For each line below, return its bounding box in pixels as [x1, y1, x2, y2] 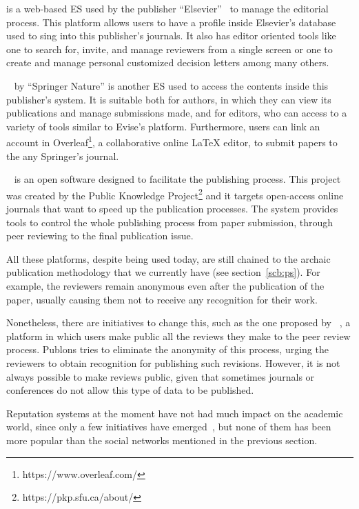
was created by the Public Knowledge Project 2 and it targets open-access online [6, 186, 344, 202]
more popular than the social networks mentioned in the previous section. [6, 432, 318, 447]
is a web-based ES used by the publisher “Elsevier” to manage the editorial [6, 1, 329, 15]
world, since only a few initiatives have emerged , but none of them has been [6, 419, 331, 434]
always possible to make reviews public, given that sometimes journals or [6, 369, 315, 383]
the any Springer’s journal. [6, 148, 119, 163]
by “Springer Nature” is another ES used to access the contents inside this [14, 78, 329, 92]
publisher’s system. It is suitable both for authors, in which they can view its [6, 92, 331, 106]
